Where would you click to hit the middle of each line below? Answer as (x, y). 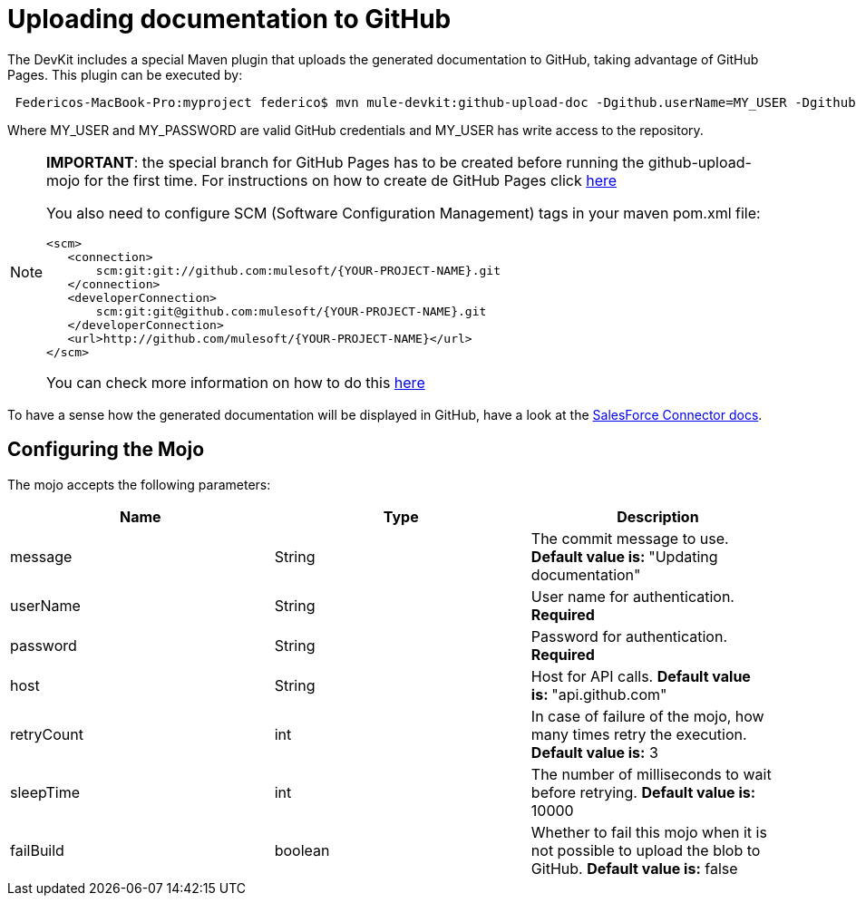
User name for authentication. (632, 596)
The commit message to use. (630, 538)
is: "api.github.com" (599, 694)
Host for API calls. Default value (641, 676)
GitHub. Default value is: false (634, 868)
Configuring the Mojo (106, 450)
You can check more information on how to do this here (236, 382)
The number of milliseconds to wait (651, 774)
